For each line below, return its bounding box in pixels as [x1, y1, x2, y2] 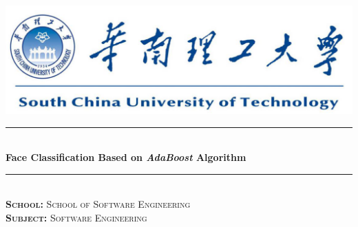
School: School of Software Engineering [6, 197, 191, 211]
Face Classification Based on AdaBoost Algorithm [6, 150, 246, 164]
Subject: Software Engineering [6, 210, 147, 225]
